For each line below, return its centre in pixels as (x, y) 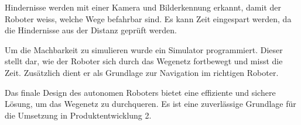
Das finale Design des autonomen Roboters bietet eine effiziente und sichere (140, 92)
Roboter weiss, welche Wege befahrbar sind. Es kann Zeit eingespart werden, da (148, 18)
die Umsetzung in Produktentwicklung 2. (78, 115)
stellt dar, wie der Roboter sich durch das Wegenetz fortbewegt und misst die (144, 61)
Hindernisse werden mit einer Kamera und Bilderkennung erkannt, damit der (143, 7)
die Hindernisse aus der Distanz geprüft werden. (91, 30)
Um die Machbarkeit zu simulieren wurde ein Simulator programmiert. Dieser (144, 49)
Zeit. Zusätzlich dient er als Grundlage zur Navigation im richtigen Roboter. (142, 72)
